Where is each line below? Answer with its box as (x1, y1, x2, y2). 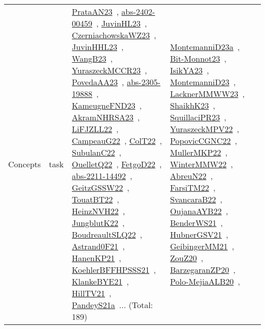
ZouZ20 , (170, 252, 203, 264)
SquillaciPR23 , (170, 111, 227, 123)
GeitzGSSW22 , (72, 182, 129, 193)
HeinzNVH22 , (72, 205, 125, 217)
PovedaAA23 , (72, 76, 124, 88)
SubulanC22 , (72, 146, 122, 158)
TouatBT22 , (72, 193, 119, 205)
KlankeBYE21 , (72, 275, 129, 287)
